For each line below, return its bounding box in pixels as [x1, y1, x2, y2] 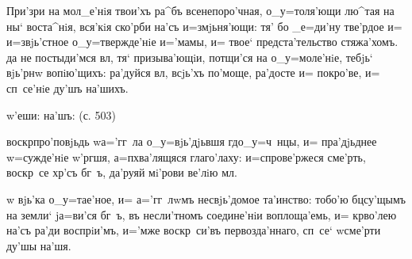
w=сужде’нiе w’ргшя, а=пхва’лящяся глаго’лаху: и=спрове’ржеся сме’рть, [6, 148, 366, 165]
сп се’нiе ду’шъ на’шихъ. [6, 79, 129, 96]
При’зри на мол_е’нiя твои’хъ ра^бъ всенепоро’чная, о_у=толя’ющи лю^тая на [6, 2, 395, 18]
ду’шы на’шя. [6, 237, 71, 253]
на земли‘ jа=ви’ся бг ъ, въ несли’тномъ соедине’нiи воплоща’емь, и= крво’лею [6, 206, 397, 223]
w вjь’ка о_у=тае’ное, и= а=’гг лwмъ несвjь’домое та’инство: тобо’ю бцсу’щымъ [6, 190, 406, 207]
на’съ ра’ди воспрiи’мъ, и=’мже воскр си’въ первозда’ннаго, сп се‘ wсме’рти [6, 222, 381, 238]
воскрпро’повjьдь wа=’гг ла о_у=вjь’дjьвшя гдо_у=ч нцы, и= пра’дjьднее [6, 133, 377, 150]
